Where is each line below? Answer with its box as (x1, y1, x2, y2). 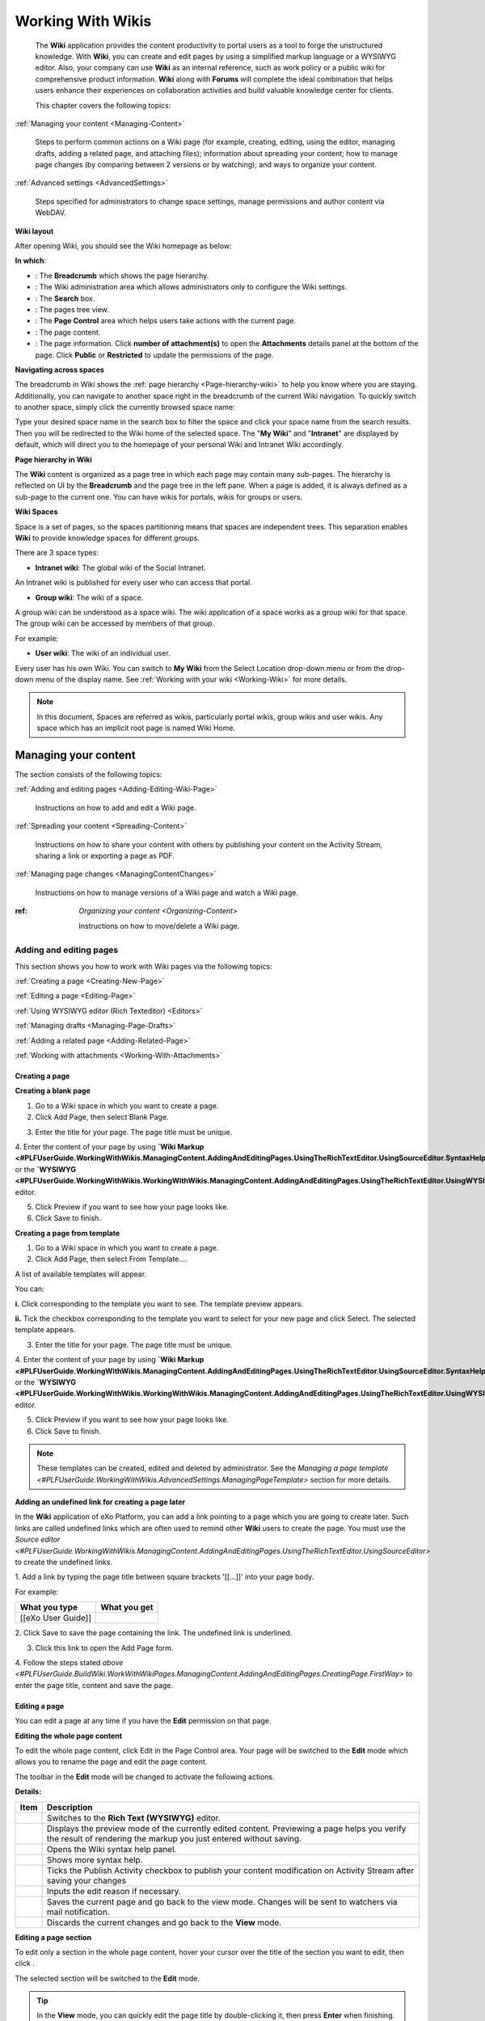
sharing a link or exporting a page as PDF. (35, 850, 175, 860)
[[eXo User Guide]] (19, 1613, 92, 1624)
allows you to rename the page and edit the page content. (15, 1757, 208, 1766)
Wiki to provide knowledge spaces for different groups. (15, 534, 200, 542)
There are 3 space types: (15, 548, 99, 558)
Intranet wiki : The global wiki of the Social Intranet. (35, 563, 206, 572)
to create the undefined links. (15, 1557, 113, 1567)
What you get (100, 1601, 154, 1613)
